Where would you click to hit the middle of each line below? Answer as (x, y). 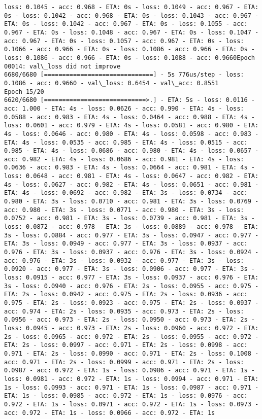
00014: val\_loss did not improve (62, 66)
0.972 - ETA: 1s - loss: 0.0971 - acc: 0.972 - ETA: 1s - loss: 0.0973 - (132, 404)
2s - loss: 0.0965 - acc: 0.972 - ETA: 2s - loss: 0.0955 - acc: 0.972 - (132, 337)
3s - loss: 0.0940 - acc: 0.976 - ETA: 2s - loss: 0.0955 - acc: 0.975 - (132, 286)
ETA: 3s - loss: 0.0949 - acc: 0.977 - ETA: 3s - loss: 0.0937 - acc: (126, 244)
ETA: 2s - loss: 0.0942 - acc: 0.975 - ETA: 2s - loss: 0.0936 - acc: (126, 294)
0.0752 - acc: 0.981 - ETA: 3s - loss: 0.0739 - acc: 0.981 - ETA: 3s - (129, 218)
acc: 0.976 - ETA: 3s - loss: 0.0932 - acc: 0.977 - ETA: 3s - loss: (124, 260)
